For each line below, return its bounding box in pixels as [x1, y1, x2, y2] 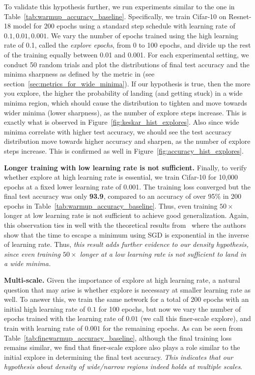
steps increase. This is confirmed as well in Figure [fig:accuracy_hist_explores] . [4, 145, 244, 156]
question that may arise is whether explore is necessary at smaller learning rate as [4, 284, 251, 295]
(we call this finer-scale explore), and [140, 313, 251, 323]
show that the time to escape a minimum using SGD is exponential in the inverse [4, 229, 249, 240]
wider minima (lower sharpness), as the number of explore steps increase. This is [4, 107, 247, 117]
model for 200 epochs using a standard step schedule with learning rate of [13, 21, 235, 31]
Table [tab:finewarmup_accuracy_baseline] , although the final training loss [4, 332, 232, 343]
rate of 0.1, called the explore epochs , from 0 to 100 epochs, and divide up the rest [4, 40, 251, 50]
